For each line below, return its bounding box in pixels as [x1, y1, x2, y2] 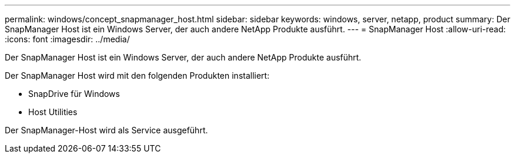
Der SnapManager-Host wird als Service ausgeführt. [5, 125, 208, 135]
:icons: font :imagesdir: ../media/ [5, 34, 130, 44]
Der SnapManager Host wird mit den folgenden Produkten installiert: [5, 70, 270, 80]
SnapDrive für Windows [28, 89, 120, 99]
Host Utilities [28, 107, 78, 117]
